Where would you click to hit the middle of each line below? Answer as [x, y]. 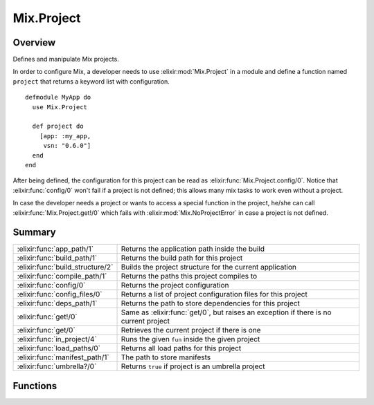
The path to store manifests [166, 357]
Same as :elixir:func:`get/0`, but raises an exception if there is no [226, 312]
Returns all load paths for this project [181, 348]
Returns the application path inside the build [193, 249]
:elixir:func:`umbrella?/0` [57, 366]
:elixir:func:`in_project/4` [57, 339]
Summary [34, 233]
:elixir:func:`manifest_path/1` [63, 357]
